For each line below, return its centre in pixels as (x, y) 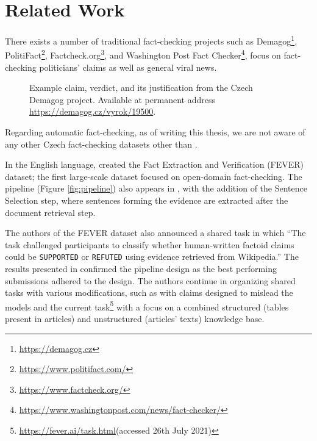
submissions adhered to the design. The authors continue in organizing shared (150, 280)
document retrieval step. (50, 212)
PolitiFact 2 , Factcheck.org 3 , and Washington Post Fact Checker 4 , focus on (143, 54)
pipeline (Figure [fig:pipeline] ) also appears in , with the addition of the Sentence (156, 188)
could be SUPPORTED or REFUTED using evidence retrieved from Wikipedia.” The (152, 256)
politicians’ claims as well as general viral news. (128, 67)
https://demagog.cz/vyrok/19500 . (93, 111)
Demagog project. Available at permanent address (122, 99)
